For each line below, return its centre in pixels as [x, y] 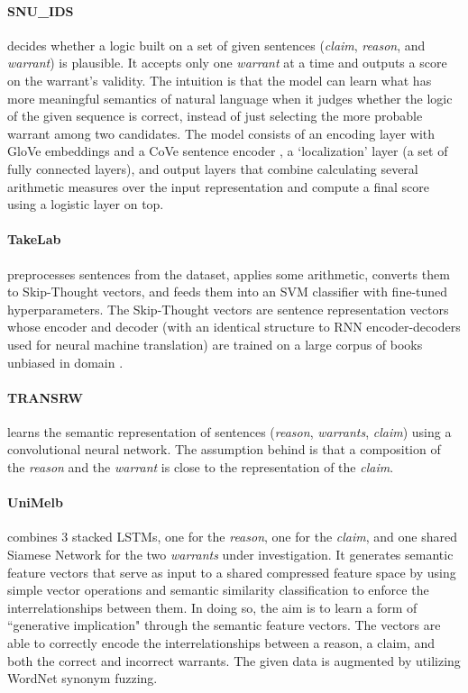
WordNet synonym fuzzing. [83, 678]
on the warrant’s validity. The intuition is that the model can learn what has [220, 80]
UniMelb [35, 502]
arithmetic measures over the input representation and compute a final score [218, 186]
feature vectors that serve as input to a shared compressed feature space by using [232, 572]
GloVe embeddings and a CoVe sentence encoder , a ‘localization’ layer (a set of [228, 151]
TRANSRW [45, 397]
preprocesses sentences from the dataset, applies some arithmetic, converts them [229, 274]
